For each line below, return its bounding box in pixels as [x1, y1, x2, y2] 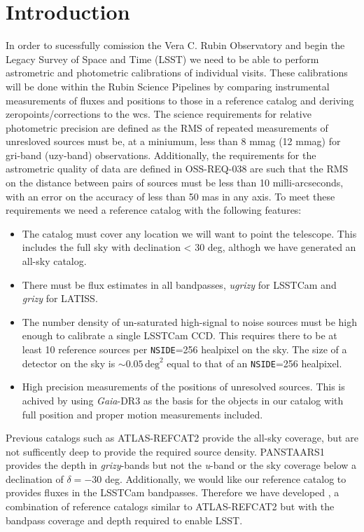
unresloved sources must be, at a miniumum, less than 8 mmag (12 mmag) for [6, 134, 341, 149]
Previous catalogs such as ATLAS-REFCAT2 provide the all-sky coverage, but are [6, 430, 358, 445]
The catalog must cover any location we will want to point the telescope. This [22, 226, 357, 240]
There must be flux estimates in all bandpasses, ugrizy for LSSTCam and [22, 277, 337, 292]
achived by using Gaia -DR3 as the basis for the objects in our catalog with [22, 393, 344, 407]
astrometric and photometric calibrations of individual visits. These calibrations [6, 65, 348, 80]
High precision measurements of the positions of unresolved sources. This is [22, 379, 345, 394]
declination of [6, 471, 64, 486]
